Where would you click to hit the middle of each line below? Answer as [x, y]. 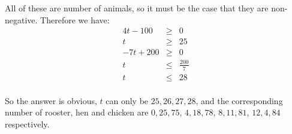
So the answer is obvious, [51, 100]
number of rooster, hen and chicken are [77, 112]
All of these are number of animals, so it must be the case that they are [137, 8]
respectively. [27, 124]
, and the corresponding [239, 100]
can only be [127, 100]
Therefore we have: [75, 19]
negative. [21, 19]
